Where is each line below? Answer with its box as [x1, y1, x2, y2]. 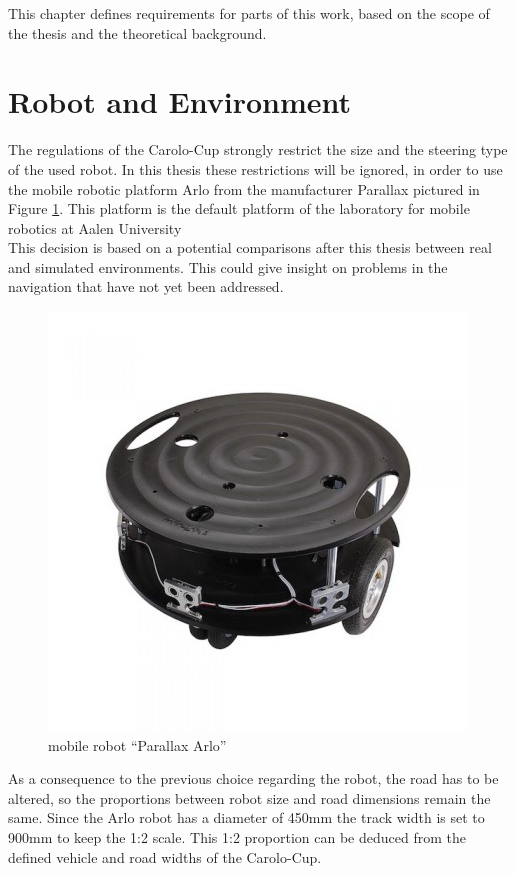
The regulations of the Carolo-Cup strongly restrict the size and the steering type [8, 139, 508, 160]
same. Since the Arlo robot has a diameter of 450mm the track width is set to [8, 807, 485, 828]
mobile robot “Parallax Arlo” [48, 734, 227, 755]
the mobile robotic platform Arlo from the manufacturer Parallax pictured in [8, 178, 480, 199]
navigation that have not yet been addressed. [8, 276, 284, 297]
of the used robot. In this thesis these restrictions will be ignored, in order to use [8, 158, 503, 179]
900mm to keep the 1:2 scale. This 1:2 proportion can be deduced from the [8, 827, 466, 848]
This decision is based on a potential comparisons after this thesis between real [8, 237, 492, 258]
